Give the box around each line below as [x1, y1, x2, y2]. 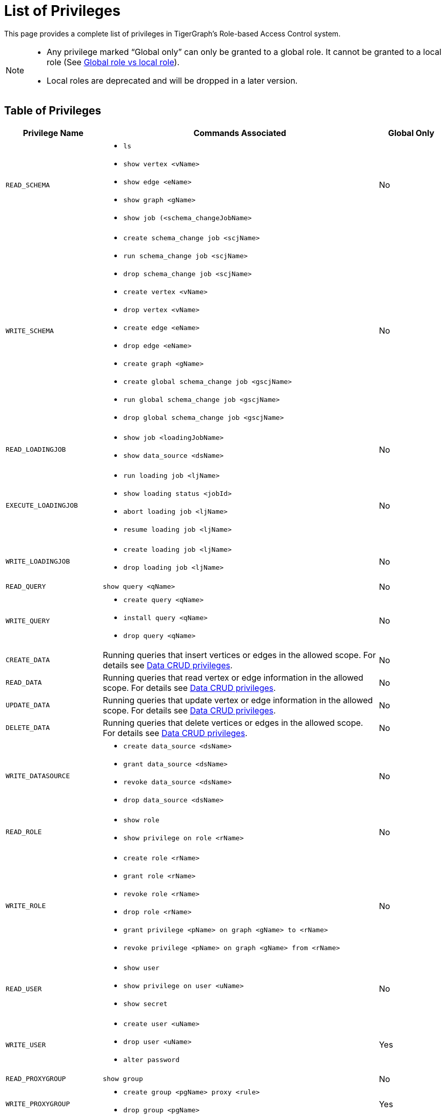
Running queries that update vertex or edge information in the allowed [103, 695, 373, 705]
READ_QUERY [6, 583, 46, 591]
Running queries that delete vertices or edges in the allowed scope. [103, 717, 363, 728]
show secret [123, 999, 168, 1008]
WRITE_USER [6, 1040, 46, 1049]
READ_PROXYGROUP [6, 1075, 66, 1083]
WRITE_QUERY [6, 616, 50, 625]
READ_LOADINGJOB [6, 446, 66, 454]
